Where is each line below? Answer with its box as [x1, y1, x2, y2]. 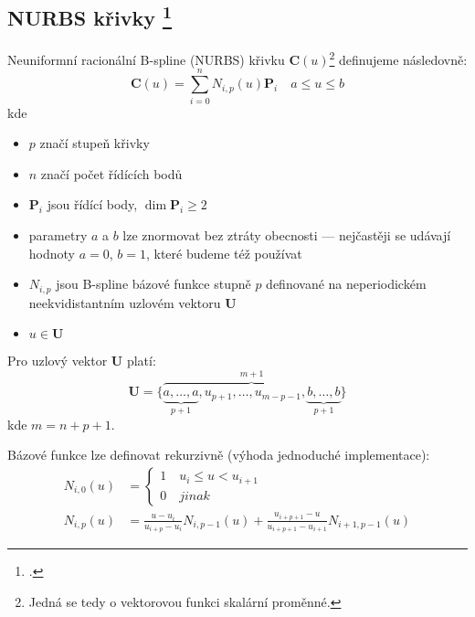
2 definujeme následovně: [329, 48, 468, 69]
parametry [28, 225, 88, 244]
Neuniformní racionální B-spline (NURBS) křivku [7, 49, 285, 69]
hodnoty [28, 243, 75, 262]
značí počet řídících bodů [40, 164, 183, 183]
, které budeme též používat [145, 243, 302, 262]
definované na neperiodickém [266, 274, 427, 293]
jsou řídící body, [47, 195, 138, 214]
